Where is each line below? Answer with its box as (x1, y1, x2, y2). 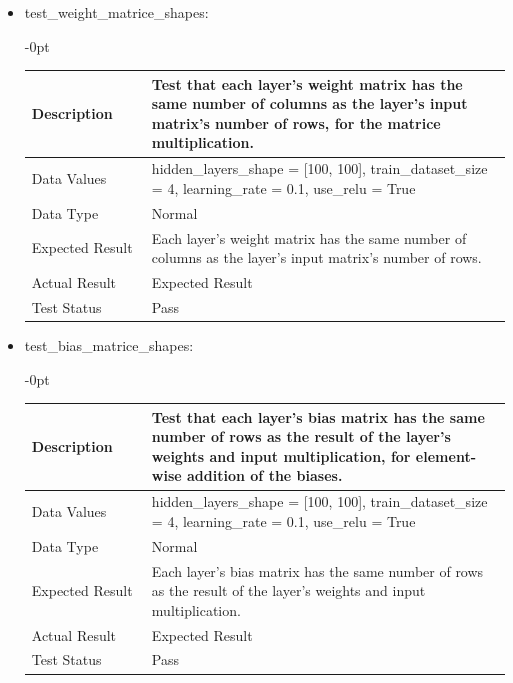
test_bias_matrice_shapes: (24, 334, 194, 355)
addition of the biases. (187, 465, 343, 486)
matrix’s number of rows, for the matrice (151, 112, 441, 133)
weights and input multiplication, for (151, 445, 411, 466)
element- (415, 445, 476, 466)
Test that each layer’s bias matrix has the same (151, 406, 485, 427)
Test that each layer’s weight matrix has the (151, 73, 463, 94)
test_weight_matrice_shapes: (24, 2, 209, 22)
